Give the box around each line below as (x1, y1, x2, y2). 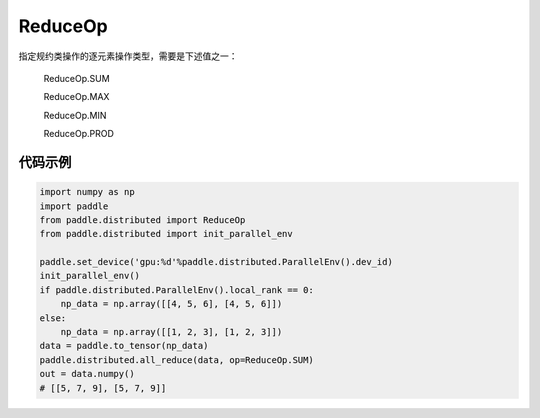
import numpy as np (39, 186, 135, 198)
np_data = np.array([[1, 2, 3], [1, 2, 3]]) (60, 326, 283, 338)
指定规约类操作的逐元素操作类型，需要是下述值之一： (18, 50, 238, 62)
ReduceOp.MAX (43, 91, 110, 103)
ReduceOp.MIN (43, 109, 107, 121)
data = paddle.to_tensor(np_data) (39, 340, 209, 352)
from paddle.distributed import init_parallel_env (39, 228, 294, 240)
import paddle (39, 200, 109, 212)
